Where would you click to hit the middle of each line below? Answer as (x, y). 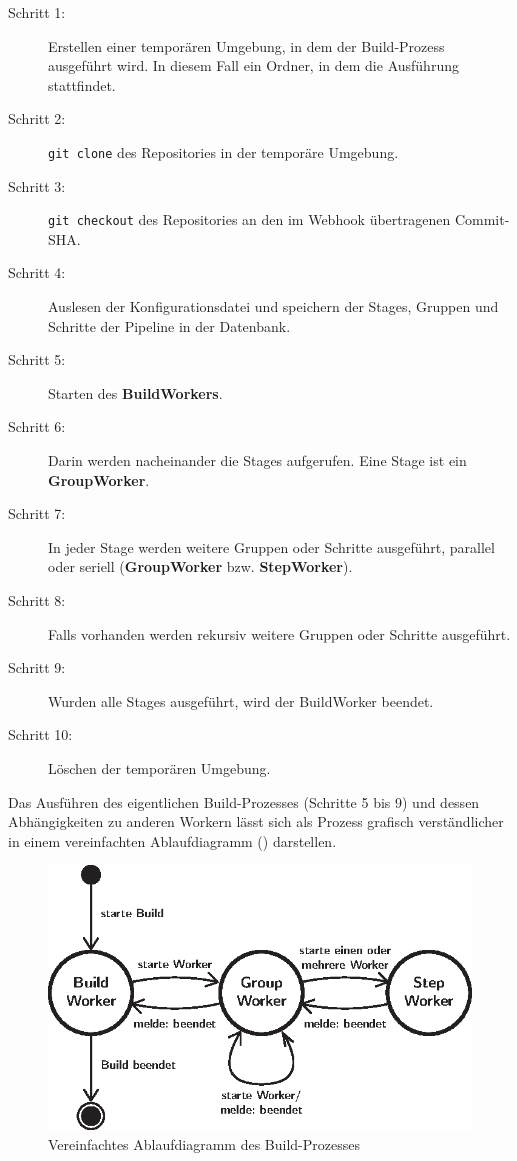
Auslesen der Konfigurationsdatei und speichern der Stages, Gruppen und (273, 306)
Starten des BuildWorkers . (135, 392)
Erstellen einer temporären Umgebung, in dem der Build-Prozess (246, 45)
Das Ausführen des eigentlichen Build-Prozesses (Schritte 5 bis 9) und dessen (244, 801)
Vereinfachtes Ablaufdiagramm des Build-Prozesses (204, 1144)
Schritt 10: (40, 734)
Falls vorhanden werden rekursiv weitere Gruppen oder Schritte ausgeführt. (279, 633)
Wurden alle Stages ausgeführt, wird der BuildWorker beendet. (241, 700)
